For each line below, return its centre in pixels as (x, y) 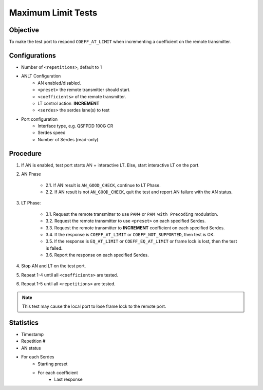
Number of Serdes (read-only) (68, 139)
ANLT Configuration (41, 76)
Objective (24, 30)
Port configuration (39, 119)
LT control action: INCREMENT (69, 103)
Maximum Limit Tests (53, 13)
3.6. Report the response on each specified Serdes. (97, 255)
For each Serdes (38, 357)
